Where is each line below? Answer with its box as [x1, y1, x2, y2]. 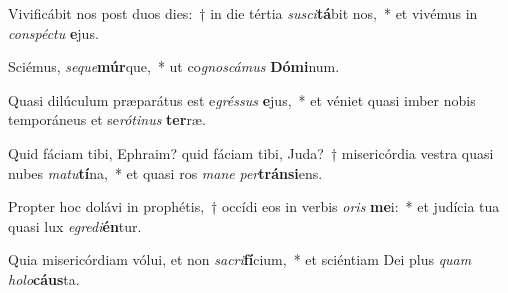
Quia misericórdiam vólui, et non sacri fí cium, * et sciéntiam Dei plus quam [8, 249, 472, 270]
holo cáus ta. [8, 268, 80, 289]
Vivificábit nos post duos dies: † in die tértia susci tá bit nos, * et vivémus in [8, 3, 478, 23]
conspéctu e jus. [8, 22, 99, 43]
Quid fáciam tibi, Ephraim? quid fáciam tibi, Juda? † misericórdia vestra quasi [8, 142, 494, 163]
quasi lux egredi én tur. [8, 215, 142, 236]
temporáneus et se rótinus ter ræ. [8, 109, 206, 130]
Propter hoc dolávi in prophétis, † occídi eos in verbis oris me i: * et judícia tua [8, 196, 500, 217]
